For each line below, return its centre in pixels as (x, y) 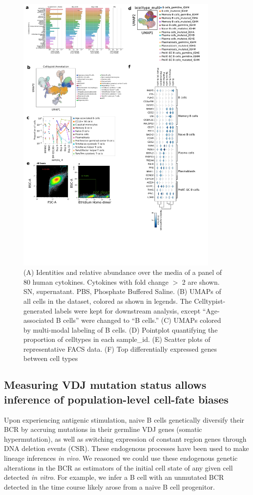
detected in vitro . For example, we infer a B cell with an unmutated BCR (114, 477)
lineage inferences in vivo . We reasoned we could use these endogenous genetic (121, 458)
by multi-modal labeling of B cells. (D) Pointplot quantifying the (121, 329)
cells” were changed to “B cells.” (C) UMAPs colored (142, 320)
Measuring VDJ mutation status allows (105, 385)
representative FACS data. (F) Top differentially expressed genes (120, 349)
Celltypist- (210, 301)
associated (39, 320)
